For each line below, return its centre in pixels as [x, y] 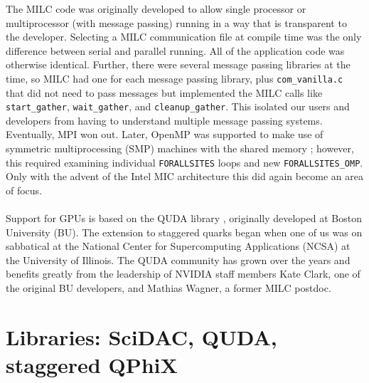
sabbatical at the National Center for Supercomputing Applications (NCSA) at [178, 246]
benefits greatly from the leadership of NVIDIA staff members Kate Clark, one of [183, 274]
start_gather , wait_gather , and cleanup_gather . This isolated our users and [178, 106]
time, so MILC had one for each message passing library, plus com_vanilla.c [175, 78]
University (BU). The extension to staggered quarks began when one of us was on [184, 232]
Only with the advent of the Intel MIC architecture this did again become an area [185, 176]
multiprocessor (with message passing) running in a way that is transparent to [176, 22]
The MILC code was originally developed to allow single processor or [156, 9]
